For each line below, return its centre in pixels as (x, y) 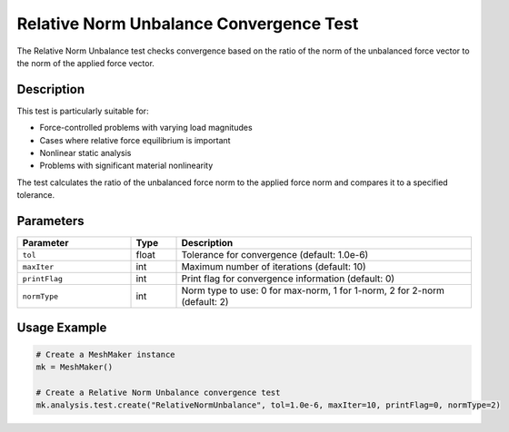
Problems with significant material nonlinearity (126, 166)
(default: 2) (205, 302)
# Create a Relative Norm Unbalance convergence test (158, 392)
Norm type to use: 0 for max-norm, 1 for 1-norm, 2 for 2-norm (313, 290)
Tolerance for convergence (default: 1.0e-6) (275, 255)
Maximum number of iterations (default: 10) (274, 267)
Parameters (50, 221)
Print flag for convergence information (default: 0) (288, 279)
